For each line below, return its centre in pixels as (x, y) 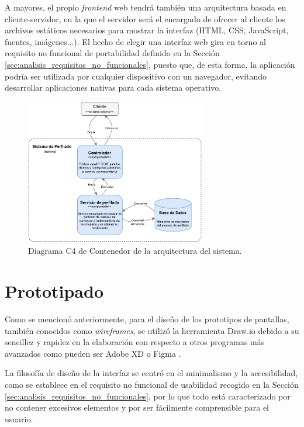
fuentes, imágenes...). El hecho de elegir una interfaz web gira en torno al (135, 41)
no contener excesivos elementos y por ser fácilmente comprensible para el (137, 407)
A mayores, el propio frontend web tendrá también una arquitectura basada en (146, 7)
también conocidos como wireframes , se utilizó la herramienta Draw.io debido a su (152, 330)
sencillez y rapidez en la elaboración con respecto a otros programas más (135, 342)
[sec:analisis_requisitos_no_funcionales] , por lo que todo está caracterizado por (148, 396)
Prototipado (54, 291)
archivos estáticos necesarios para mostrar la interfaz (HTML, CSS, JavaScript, (147, 30)
